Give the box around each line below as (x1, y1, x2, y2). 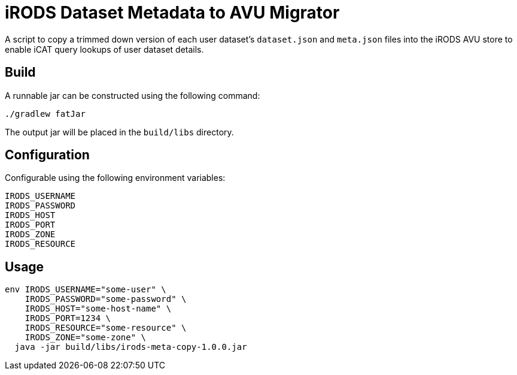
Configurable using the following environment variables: (5, 173, 226, 183)
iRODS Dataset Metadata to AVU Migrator (5, 2, 340, 23)
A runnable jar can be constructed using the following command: (5, 90, 260, 101)
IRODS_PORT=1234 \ (25, 313, 111, 323)
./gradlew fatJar (5, 108, 86, 119)
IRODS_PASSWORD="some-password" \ (25, 294, 187, 304)
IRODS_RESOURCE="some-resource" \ (25, 323, 187, 333)
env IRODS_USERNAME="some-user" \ (5, 285, 166, 295)
